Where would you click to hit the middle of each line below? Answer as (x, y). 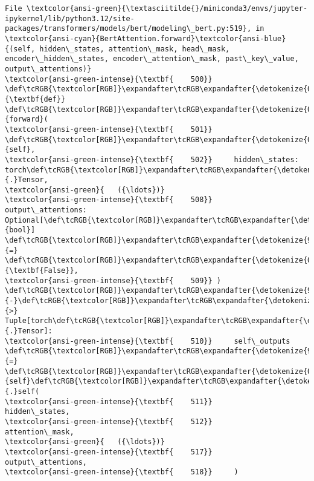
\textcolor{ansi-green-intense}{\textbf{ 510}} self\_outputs (148, 341)
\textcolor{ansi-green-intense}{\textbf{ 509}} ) (113, 280)
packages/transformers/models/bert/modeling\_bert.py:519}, (128, 29)
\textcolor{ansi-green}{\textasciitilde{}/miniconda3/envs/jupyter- (167, 8)
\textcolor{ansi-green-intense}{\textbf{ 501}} (109, 129)
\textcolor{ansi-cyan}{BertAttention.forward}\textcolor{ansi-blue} (146, 38)
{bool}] (20, 230)
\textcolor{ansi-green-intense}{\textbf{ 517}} (109, 452)
